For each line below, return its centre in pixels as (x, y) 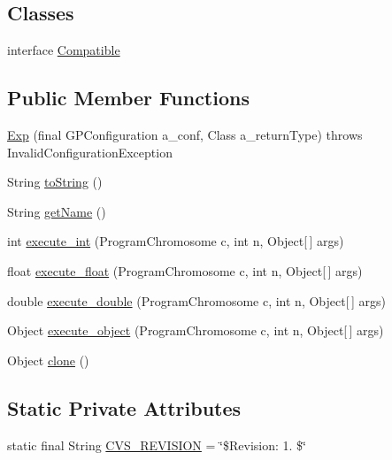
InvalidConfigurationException (90, 152)
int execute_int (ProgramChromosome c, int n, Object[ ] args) (176, 241)
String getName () (57, 211)
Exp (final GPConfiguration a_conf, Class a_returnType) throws (185, 134)
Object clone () (48, 360)
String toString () (55, 182)
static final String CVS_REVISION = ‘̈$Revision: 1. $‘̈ (157, 445)
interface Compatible (64, 50)
